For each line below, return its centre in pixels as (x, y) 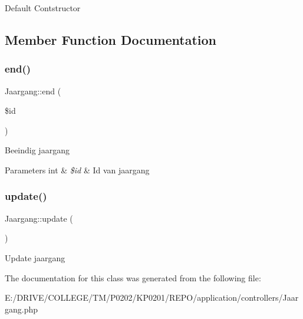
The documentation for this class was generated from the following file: (133, 277)
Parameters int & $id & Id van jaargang (77, 170)
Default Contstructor (43, 8)
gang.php (22, 309)
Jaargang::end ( (33, 91)
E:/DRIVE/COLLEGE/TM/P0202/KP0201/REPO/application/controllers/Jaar (152, 297)
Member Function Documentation (111, 39)
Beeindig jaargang (37, 150)
